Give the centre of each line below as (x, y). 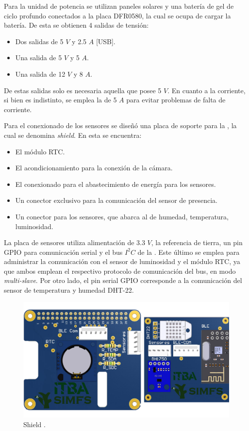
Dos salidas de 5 (39, 41)
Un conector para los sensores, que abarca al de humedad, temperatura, (122, 216)
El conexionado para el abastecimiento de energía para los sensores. (116, 184)
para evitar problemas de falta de (176, 100)
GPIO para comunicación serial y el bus (63, 252)
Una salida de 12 (40, 74)
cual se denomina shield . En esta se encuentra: (73, 135)
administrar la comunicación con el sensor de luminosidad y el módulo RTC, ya (122, 261)
